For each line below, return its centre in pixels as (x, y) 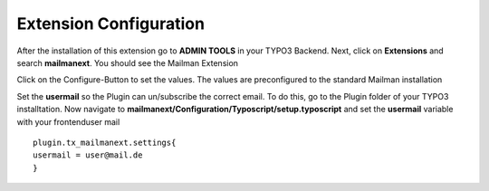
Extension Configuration (111, 24)
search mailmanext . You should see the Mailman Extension (128, 62)
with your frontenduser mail (68, 121)
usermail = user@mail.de (88, 155)
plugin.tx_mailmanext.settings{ (105, 142)
